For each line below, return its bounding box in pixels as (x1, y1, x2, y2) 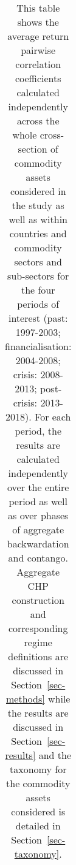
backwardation (7, 536, 69, 551)
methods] (6, 692, 45, 706)
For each (35, 410, 71, 424)
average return (7, 29, 69, 43)
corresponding (8, 621, 68, 635)
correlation (15, 57, 61, 71)
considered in (10, 184, 66, 198)
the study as (12, 198, 64, 212)
